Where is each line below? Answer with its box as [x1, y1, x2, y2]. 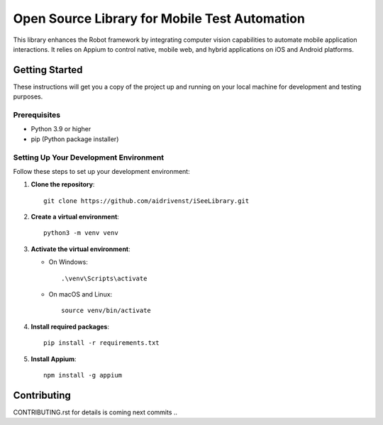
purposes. [13, 92, 43, 101]
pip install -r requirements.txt [43, 339, 160, 347]
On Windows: [48, 258, 88, 266]
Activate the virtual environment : [30, 245, 131, 253]
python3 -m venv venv [43, 229, 118, 237]
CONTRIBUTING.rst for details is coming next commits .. [13, 408, 177, 416]
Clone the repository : [30, 180, 95, 189]
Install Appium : [30, 355, 77, 363]
